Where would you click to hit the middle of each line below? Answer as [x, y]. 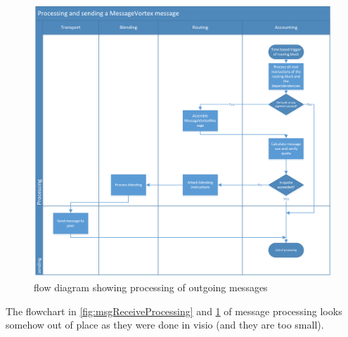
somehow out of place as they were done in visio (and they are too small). [165, 325]
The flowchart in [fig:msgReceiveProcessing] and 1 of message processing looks [174, 311]
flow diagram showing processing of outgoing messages [151, 287]
